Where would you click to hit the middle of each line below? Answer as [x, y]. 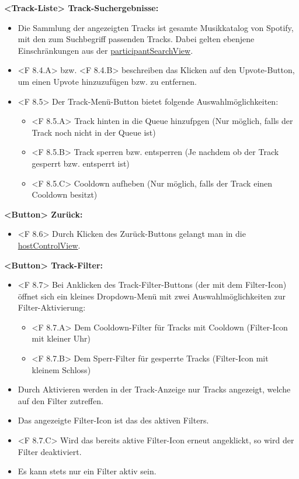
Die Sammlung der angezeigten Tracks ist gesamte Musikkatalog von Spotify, [156, 27]
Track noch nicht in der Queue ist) [94, 132]
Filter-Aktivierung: [52, 307]
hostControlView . [49, 245]
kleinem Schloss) [61, 369]
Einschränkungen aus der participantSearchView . [105, 50]
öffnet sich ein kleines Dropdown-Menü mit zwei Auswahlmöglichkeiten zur [152, 296]
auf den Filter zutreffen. [60, 400]
